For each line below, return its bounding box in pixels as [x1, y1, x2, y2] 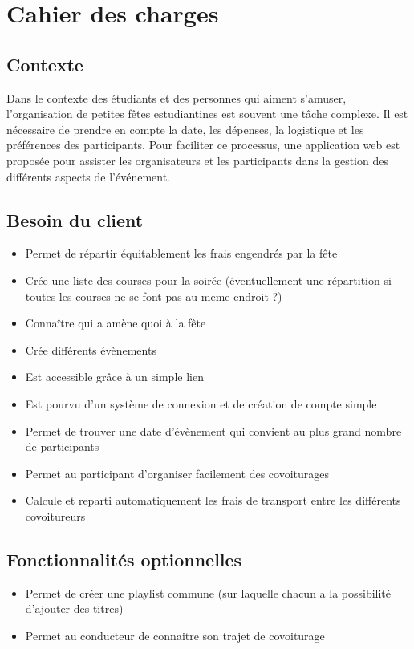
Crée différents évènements [25, 341, 156, 358]
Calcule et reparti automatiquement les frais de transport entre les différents [25, 492, 401, 509]
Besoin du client [6, 207, 144, 232]
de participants [25, 438, 99, 455]
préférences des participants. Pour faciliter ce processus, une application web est [6, 136, 400, 153]
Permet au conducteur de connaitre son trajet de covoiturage [25, 627, 325, 643]
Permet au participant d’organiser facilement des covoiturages [25, 464, 330, 481]
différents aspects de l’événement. [6, 168, 171, 185]
